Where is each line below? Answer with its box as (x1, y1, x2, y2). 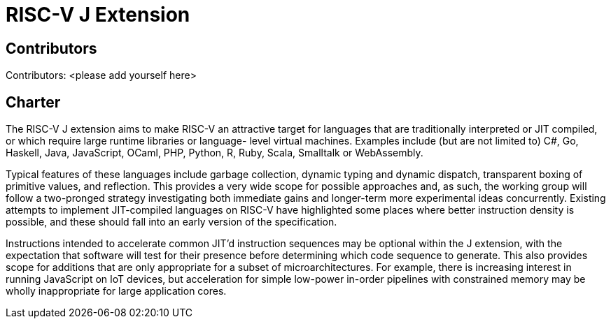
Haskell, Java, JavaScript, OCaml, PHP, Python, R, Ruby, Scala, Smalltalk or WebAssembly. (6, 147, 423, 159)
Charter (6, 93, 61, 111)
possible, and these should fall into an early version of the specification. (6, 216, 337, 228)
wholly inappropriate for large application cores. (6, 285, 227, 297)
